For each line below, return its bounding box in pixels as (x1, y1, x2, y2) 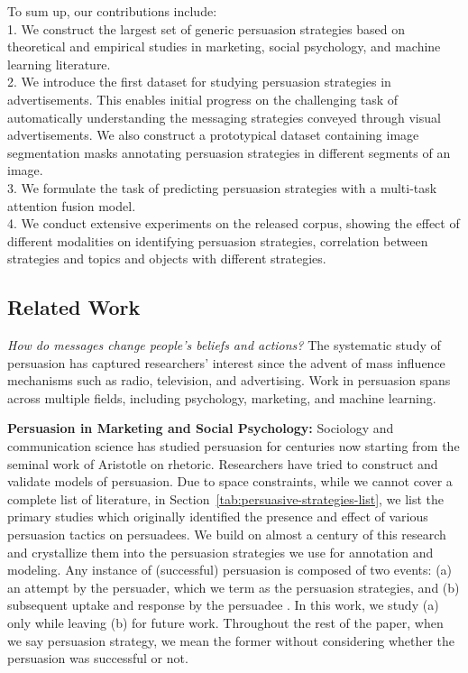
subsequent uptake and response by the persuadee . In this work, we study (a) (7, 595, 439, 614)
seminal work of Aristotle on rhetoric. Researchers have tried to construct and (7, 454, 438, 473)
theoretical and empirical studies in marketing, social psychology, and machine (7, 37, 441, 56)
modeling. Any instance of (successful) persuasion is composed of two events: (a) (7, 560, 453, 579)
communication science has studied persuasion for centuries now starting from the (7, 437, 460, 456)
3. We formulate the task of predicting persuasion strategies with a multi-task (7, 178, 437, 197)
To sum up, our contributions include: (7, 2, 217, 20)
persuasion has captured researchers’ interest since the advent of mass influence (7, 353, 445, 372)
